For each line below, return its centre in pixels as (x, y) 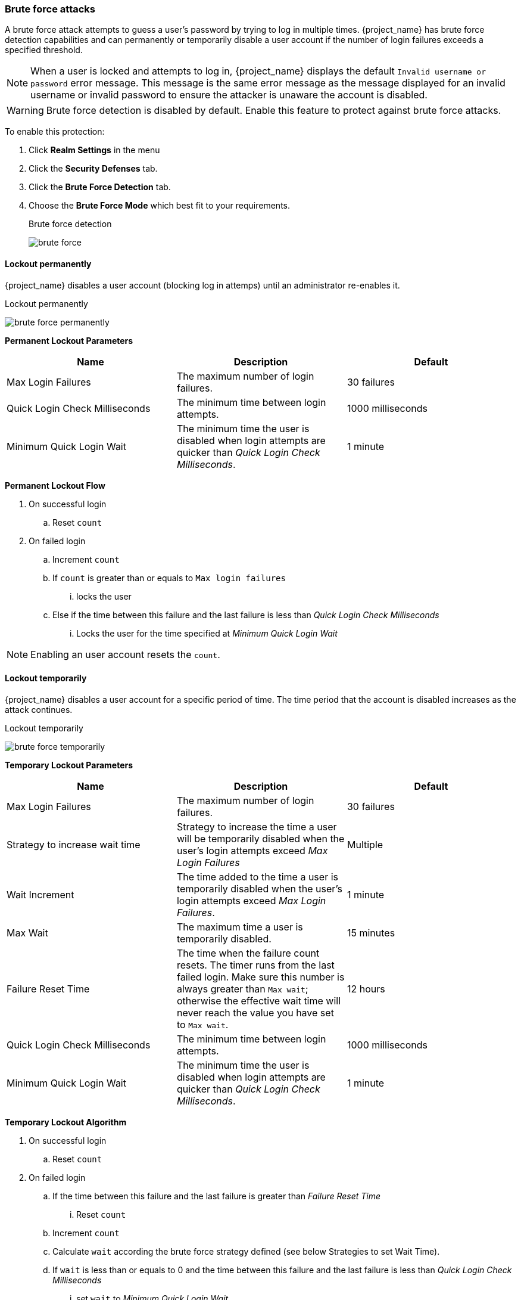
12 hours (366, 989)
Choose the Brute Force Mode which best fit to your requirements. (159, 206)
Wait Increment (40, 894)
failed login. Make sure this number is (260, 977)
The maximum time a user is (240, 927)
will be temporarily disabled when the (260, 838)
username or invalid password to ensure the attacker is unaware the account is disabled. (229, 95)
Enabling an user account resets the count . (125, 654)
